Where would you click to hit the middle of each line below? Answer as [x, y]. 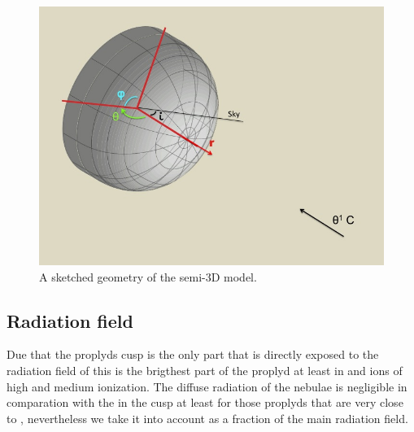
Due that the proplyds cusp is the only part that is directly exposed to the [193, 354]
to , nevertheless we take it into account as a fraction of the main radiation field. [207, 418]
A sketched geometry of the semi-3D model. [148, 276]
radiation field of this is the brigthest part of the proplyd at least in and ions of [205, 370]
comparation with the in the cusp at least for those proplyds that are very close [205, 402]
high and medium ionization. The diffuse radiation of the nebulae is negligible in [207, 386]
